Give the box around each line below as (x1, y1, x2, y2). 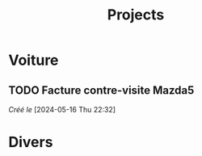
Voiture (8, 51, 59, 70)
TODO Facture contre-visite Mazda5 (8, 83, 195, 97)
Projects (107, 6, 165, 24)
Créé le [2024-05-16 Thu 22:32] (8, 105, 116, 114)
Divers (8, 133, 53, 151)
